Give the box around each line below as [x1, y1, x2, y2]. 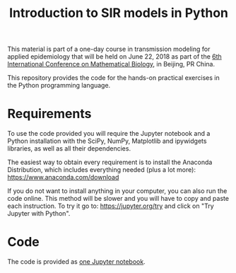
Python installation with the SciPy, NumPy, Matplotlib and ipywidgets [7, 136, 207, 146]
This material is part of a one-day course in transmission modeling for [7, 45, 211, 54]
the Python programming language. [7, 81, 111, 90]
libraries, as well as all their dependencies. [7, 144, 131, 153]
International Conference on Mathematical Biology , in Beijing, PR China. [7, 60, 216, 69]
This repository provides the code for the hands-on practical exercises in [7, 74, 220, 82]
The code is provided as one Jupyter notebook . [7, 257, 146, 266]
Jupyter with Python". [7, 209, 71, 218]
